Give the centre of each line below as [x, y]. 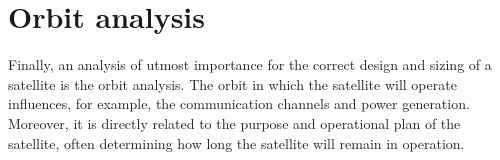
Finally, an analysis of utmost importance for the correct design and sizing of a [250, 64]
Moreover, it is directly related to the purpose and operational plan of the [234, 122]
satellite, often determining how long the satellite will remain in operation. [236, 142]
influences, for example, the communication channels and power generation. [239, 103]
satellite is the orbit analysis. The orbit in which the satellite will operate [232, 83]
